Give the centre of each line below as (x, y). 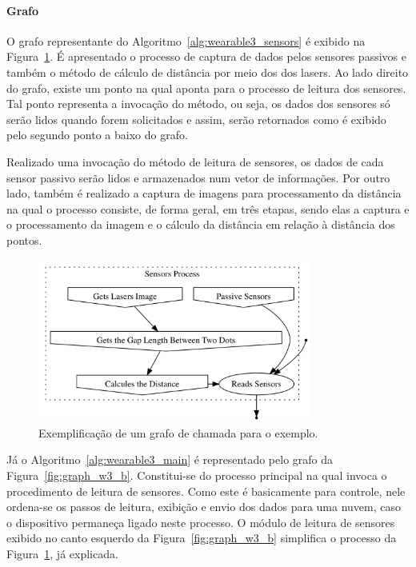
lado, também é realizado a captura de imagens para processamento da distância (204, 193)
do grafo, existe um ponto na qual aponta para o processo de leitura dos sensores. (206, 88)
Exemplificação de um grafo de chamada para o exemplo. (178, 432)
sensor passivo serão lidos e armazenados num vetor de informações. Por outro (198, 177)
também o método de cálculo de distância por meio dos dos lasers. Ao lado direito (208, 72)
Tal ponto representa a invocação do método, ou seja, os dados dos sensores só (198, 104)
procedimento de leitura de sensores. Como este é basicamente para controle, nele (206, 491)
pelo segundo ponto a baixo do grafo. (97, 135)
